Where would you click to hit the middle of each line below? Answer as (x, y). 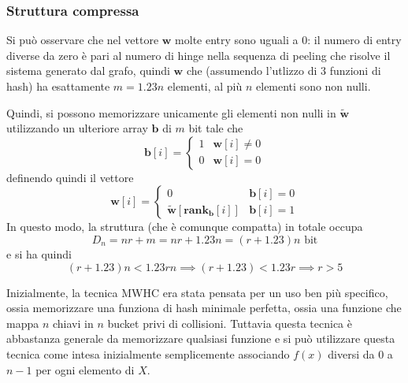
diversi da (351, 353)
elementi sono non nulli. (313, 86)
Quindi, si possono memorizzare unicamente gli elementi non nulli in (171, 112)
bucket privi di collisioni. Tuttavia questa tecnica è (230, 323)
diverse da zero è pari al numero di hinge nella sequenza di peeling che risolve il (198, 55)
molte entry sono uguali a (237, 40)
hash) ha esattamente (58, 86)
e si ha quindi (39, 253)
